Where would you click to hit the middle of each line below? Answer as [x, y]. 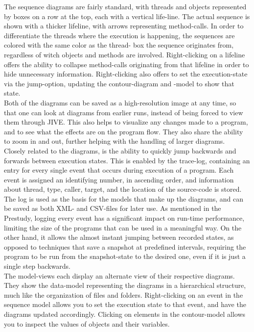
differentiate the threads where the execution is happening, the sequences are [119, 35]
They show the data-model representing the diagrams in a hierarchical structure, [125, 285]
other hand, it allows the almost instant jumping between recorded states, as [119, 237]
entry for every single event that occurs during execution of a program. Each [119, 170]
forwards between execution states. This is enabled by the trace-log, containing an [127, 160]
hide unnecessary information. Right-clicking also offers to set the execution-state [126, 74]
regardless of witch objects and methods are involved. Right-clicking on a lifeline [125, 54]
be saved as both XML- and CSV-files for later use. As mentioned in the [113, 208]
